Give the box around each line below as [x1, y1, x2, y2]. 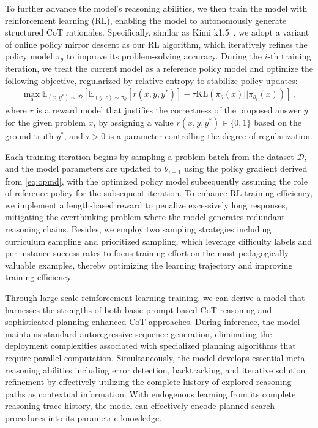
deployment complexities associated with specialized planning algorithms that [5, 339, 296, 352]
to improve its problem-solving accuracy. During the [66, 50, 262, 63]
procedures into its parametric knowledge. [5, 411, 162, 424]
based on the [254, 116, 302, 128]
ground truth [5, 129, 54, 142]
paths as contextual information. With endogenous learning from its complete [5, 387, 296, 400]
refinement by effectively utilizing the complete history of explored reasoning [5, 375, 292, 388]
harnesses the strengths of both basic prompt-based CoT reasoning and [5, 303, 272, 316]
